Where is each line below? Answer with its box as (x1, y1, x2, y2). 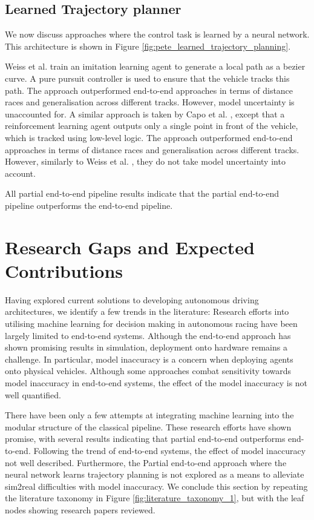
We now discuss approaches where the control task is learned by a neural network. (5, 28, 310, 41)
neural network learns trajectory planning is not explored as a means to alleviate (5, 468, 304, 481)
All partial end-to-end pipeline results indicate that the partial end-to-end (5, 187, 279, 200)
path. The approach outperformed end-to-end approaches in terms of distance (5, 84, 293, 96)
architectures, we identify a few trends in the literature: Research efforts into (5, 305, 289, 318)
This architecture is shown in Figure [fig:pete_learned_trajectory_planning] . (5, 39, 291, 52)
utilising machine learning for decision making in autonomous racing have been (5, 317, 298, 330)
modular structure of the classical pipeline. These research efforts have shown (5, 420, 292, 433)
